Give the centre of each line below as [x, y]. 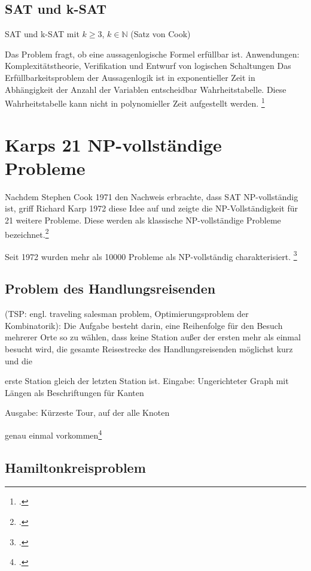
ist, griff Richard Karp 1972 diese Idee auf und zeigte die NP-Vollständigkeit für [152, 208]
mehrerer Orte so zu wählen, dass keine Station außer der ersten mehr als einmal [153, 337]
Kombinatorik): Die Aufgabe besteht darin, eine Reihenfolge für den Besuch [144, 325]
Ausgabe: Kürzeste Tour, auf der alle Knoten [87, 413]
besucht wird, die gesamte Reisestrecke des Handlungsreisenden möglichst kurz [149, 349]
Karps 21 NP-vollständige [113, 144]
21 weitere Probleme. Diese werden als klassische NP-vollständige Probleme [143, 220]
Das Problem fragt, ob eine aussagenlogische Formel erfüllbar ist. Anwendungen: [152, 54]
